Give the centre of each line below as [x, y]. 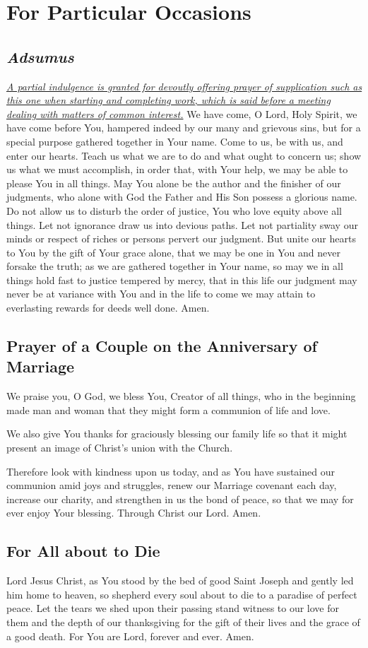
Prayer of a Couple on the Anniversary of [162, 346]
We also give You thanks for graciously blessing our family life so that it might [177, 434]
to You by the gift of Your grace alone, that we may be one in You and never [174, 252]
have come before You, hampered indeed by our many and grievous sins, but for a [184, 128]
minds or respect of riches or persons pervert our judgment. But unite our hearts [181, 238]
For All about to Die [83, 551]
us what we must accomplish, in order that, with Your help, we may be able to [177, 169]
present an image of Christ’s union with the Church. [120, 448]
